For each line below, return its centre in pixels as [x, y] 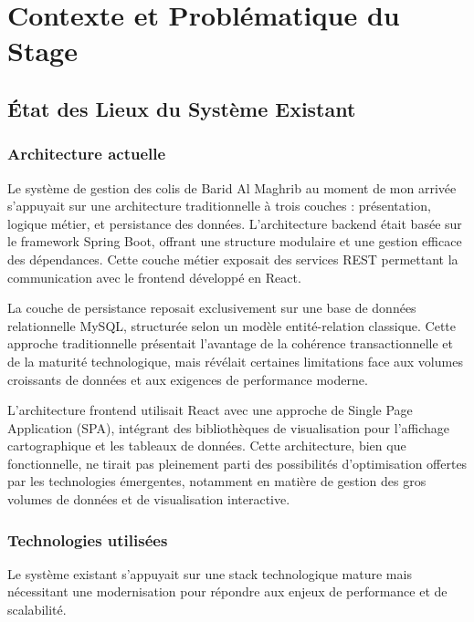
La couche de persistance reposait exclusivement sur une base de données [212, 308]
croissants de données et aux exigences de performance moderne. [188, 379]
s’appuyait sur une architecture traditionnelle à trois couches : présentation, [219, 206]
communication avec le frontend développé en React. [154, 277]
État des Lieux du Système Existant [182, 108]
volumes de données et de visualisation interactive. [149, 499]
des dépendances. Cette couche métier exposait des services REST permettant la [233, 259]
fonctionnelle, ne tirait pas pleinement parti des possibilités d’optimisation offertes [237, 463]
